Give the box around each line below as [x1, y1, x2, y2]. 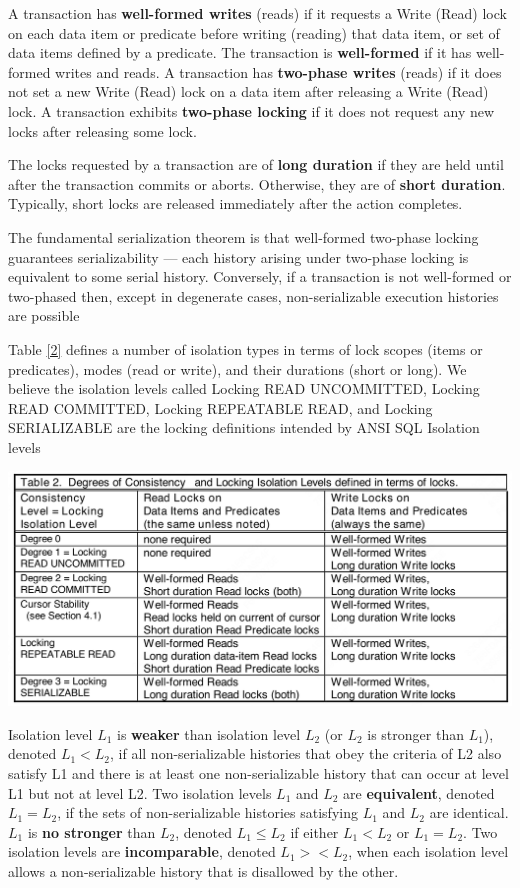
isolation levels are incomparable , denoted [8, 841, 276, 862]
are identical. [429, 802, 509, 823]
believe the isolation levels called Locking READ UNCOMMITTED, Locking [8, 378, 480, 399]
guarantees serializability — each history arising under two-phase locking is [8, 246, 469, 267]
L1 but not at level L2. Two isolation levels [8, 782, 272, 803]
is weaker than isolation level [117, 723, 301, 744]
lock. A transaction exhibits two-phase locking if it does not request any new [8, 100, 495, 121]
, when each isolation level [348, 841, 509, 862]
